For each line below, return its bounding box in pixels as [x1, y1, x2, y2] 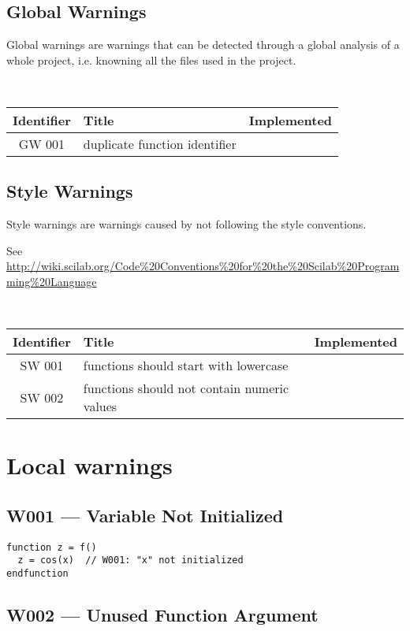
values [83, 397, 117, 416]
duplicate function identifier [83, 134, 237, 153]
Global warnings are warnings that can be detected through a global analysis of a [6, 36, 400, 53]
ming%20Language [6, 273, 97, 289]
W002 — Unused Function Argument [6, 603, 319, 627]
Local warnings [6, 449, 173, 481]
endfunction [6, 568, 69, 580]
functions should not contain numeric [83, 379, 289, 398]
